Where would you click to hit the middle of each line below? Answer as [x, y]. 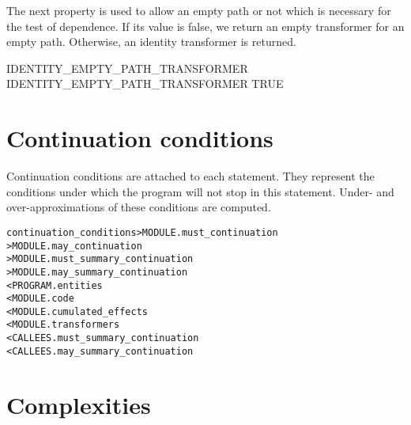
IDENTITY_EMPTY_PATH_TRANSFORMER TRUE [145, 83]
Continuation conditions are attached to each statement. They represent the [190, 176]
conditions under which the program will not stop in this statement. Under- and [200, 191]
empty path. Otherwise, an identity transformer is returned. [151, 42]
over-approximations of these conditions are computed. [139, 207]
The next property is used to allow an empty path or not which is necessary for [199, 10]
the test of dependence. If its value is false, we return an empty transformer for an [205, 26]
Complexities [79, 404]
